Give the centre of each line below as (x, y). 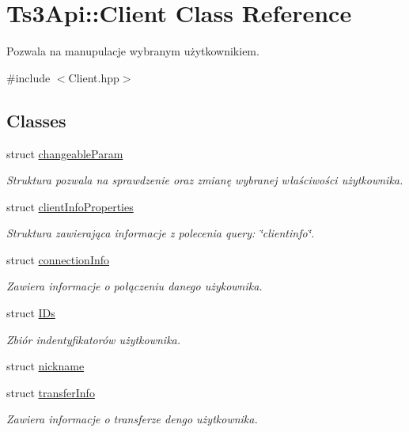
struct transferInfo (51, 392)
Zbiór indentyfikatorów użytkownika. (94, 339)
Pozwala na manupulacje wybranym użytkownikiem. (133, 51)
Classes (36, 120)
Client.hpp (94, 77)
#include (28, 77)
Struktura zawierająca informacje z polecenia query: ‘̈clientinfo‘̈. (161, 233)
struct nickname (45, 366)
